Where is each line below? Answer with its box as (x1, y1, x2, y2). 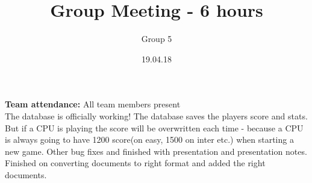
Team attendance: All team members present (5, 98, 181, 110)
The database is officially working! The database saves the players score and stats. (5, 109, 308, 122)
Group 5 (141, 32, 172, 45)
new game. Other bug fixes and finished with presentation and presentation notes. (5, 145, 307, 157)
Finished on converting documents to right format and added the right (5, 157, 266, 169)
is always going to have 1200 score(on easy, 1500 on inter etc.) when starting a (5, 133, 294, 146)
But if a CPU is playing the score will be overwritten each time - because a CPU (5, 121, 304, 134)
